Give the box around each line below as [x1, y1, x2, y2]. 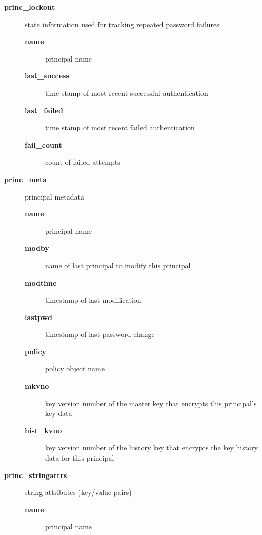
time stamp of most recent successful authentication [45, 87, 208, 98]
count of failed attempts [45, 156, 120, 167]
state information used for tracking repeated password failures [25, 18, 219, 29]
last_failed [25, 105, 64, 115]
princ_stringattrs [4, 469, 67, 480]
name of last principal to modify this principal [45, 260, 191, 270]
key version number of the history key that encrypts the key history [45, 442, 258, 453]
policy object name [45, 363, 105, 374]
